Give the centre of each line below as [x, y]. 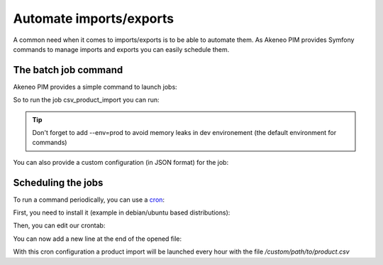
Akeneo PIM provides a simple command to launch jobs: [95, 87]
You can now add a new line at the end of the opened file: [98, 239]
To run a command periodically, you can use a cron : [89, 200]
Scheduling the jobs [58, 182]
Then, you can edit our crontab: [59, 226]
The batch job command [68, 70]
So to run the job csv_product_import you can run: [86, 100]
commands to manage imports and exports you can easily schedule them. [121, 49]
